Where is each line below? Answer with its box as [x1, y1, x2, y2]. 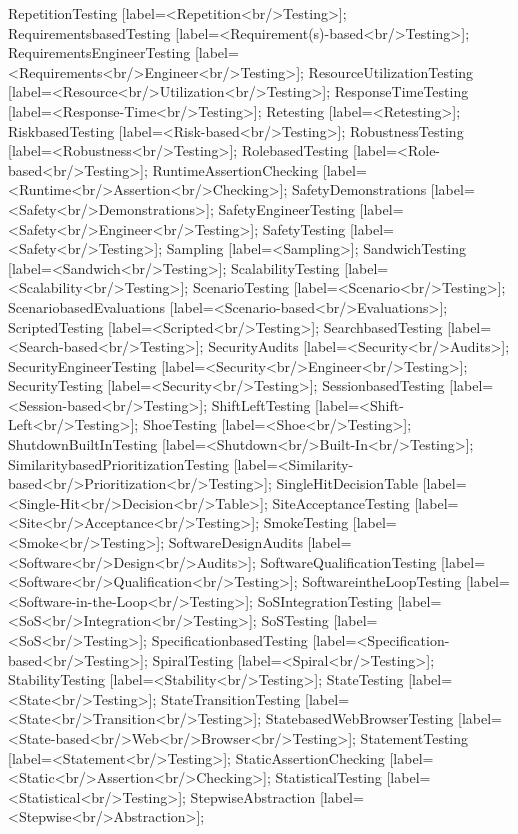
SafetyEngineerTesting [218, 198, 355, 219]
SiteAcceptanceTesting [272, 492, 410, 513]
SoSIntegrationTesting [257, 590, 393, 611]
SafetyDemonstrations [292, 179, 427, 200]
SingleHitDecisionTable [276, 473, 418, 494]
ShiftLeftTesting [211, 394, 311, 415]
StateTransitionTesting [160, 688, 301, 709]
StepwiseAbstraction [190, 786, 316, 807]
